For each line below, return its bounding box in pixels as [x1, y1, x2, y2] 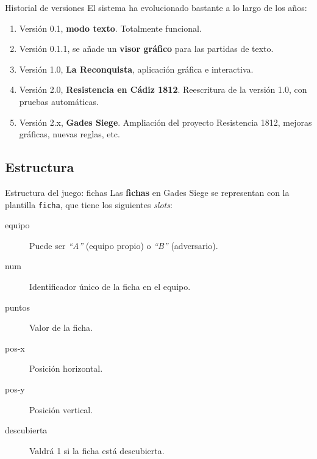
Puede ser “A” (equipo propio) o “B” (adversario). [29, 239, 218, 251]
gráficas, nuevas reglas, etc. [19, 128, 120, 140]
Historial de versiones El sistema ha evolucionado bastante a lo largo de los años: [5, 1, 307, 13]
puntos [5, 300, 30, 313]
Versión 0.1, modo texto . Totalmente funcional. [19, 21, 202, 34]
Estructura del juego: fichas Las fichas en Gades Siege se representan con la [5, 186, 290, 198]
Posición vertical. [29, 403, 93, 416]
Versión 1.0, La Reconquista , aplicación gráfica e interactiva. [19, 62, 254, 75]
